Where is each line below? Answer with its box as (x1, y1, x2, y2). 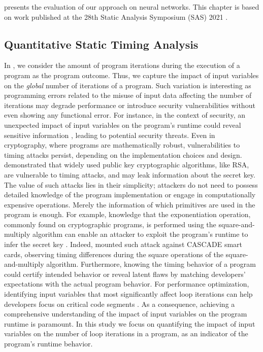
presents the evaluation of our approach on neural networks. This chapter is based (4, 2, 259, 12)
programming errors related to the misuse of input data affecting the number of (4, 90, 252, 100)
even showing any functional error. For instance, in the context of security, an (4, 110, 246, 120)
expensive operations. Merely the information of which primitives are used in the (4, 199, 255, 209)
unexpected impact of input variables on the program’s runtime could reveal (4, 119, 241, 130)
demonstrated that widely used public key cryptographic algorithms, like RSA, (4, 159, 249, 170)
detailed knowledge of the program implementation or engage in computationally (4, 189, 256, 200)
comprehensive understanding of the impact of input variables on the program (4, 308, 247, 319)
